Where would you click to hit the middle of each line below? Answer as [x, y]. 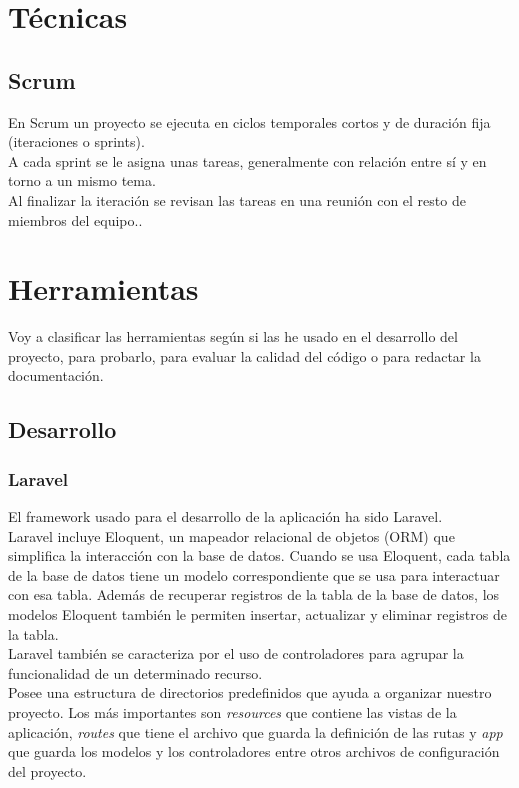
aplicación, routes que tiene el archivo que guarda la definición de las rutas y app [255, 731]
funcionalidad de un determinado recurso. [135, 672]
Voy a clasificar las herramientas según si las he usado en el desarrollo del [233, 336]
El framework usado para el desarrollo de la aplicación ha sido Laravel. [225, 516]
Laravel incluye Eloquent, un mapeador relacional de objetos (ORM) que [231, 535]
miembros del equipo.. [75, 219]
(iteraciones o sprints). [76, 141]
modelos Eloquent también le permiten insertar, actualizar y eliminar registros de [257, 614]
